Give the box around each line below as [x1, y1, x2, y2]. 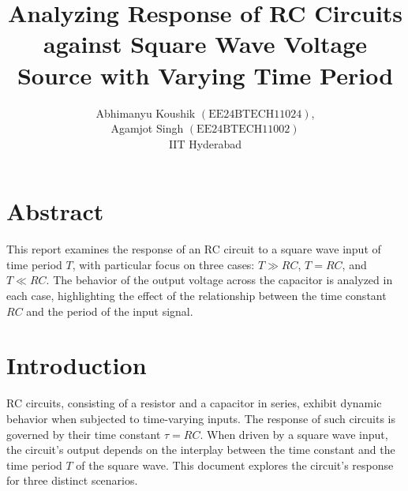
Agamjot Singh [110, 120, 184, 137]
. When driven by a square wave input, [200, 425, 388, 442]
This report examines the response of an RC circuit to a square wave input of [6, 241, 381, 257]
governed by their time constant [6, 425, 161, 442]
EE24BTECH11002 [197, 124, 290, 136]
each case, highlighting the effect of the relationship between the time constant [6, 287, 387, 303]
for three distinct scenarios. [6, 472, 138, 489]
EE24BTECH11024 [208, 108, 302, 120]
